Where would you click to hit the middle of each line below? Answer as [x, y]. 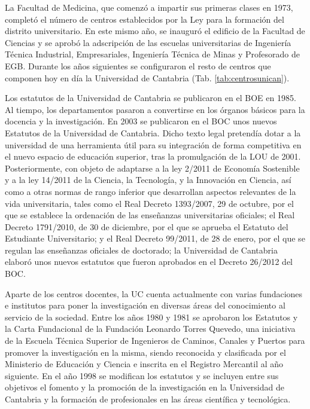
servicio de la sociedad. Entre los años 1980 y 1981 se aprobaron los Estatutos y [151, 317]
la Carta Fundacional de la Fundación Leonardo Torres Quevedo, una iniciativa [150, 329]
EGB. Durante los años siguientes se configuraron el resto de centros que [138, 65]
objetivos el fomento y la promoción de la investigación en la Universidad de [145, 387]
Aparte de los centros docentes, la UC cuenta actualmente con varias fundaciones [154, 293]
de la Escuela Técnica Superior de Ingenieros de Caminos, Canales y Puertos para [155, 341]
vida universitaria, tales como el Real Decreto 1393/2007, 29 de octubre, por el [149, 203]
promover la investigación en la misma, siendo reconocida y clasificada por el [145, 352]
